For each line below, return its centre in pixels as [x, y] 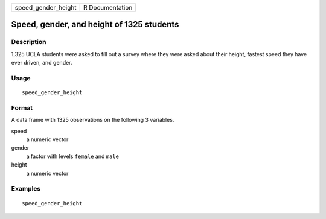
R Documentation [108, 8]
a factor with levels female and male [72, 156]
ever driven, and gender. [42, 63]
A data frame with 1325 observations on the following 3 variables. [93, 120]
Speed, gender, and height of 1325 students [95, 24]
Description [29, 42]
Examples [26, 189]
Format [22, 107]
